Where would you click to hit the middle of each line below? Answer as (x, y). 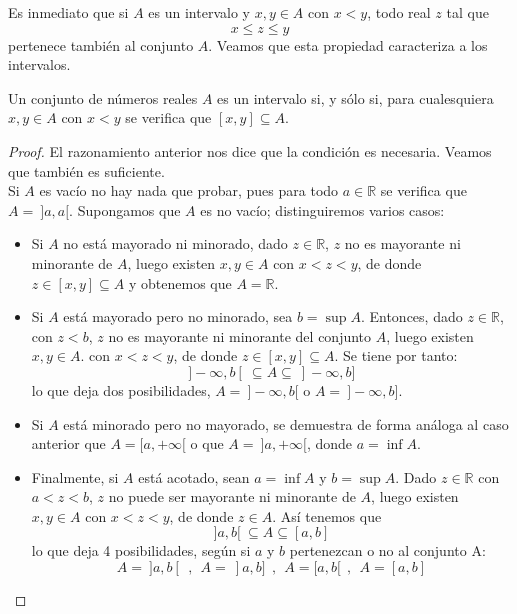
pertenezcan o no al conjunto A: (387, 550)
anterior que (68, 443)
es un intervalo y (199, 12)
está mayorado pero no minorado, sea (178, 316)
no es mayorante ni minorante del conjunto (240, 335)
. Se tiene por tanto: (396, 355)
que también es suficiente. (86, 170)
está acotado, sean (194, 476)
